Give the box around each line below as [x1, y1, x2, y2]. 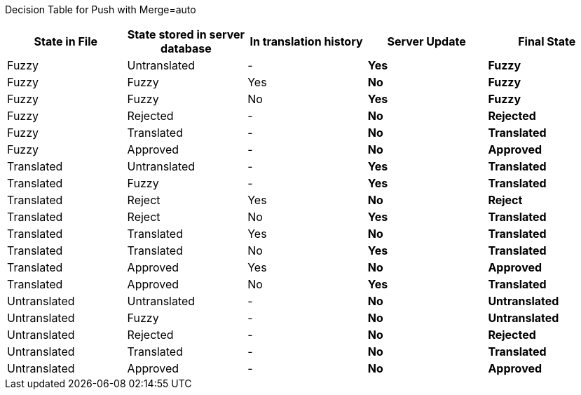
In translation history [250, 34, 363, 48]
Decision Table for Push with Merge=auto [5, 4, 196, 15]
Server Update [387, 34, 466, 48]
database [160, 41, 212, 55]
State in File [34, 34, 97, 48]
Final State [518, 34, 576, 48]
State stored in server [127, 27, 245, 41]
